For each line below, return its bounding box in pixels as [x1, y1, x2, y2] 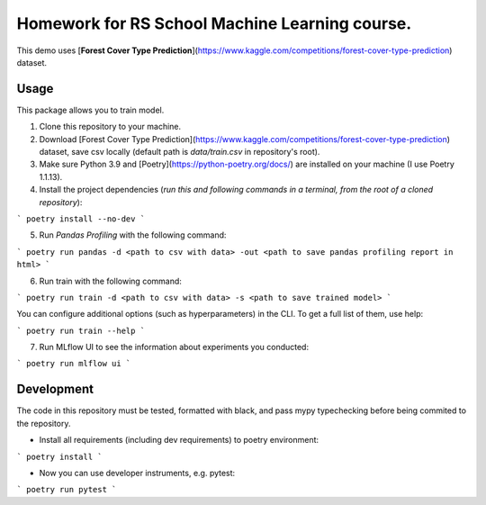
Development [16, 382, 94, 397]
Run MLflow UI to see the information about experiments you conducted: [39, 342, 310, 353]
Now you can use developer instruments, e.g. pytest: [39, 467, 236, 478]
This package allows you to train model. [16, 104, 165, 115]
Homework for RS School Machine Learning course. [16, 14, 412, 33]
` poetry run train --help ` [16, 325, 146, 336]
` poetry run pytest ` [16, 484, 117, 495]
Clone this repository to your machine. [39, 122, 182, 132]
